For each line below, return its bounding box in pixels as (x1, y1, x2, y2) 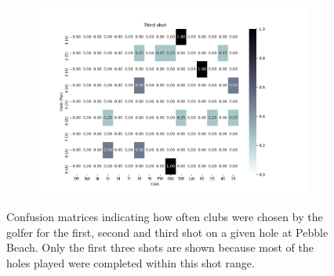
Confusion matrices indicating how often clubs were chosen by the (6, 209, 323, 225)
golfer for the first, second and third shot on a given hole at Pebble (6, 223, 329, 240)
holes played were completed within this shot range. (6, 254, 255, 271)
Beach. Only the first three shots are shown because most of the (6, 239, 314, 256)
